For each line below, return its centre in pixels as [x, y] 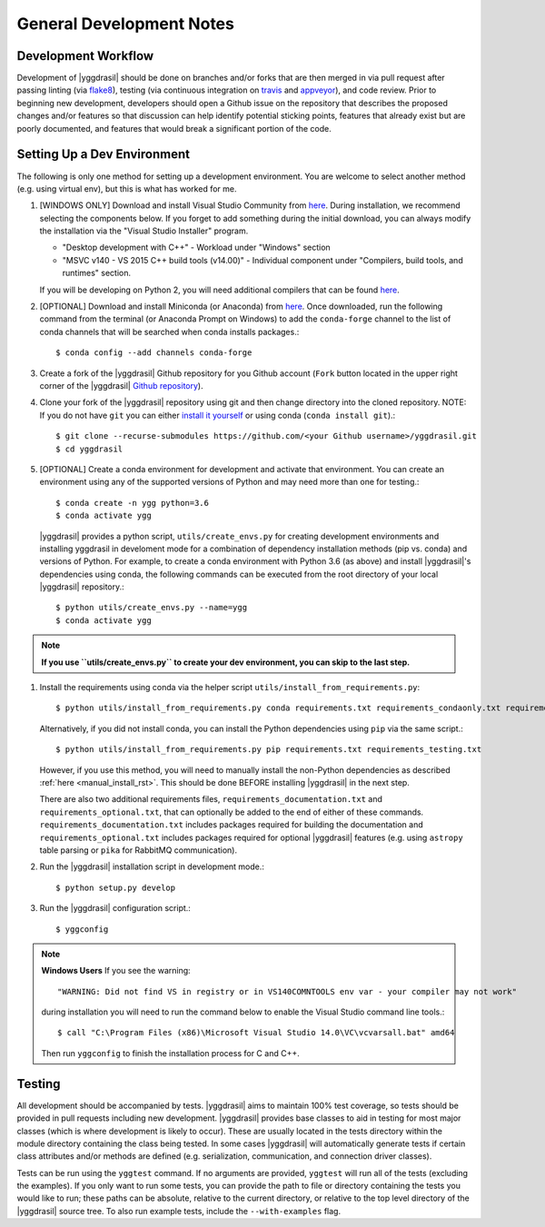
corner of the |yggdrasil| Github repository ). [121, 386]
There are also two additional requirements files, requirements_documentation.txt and [211, 799]
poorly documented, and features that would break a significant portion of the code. [174, 128]
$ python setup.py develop [116, 887]
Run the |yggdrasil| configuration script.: [115, 908]
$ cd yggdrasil [89, 449]
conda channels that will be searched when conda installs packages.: [169, 331]
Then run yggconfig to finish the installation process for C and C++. [170, 1053]
